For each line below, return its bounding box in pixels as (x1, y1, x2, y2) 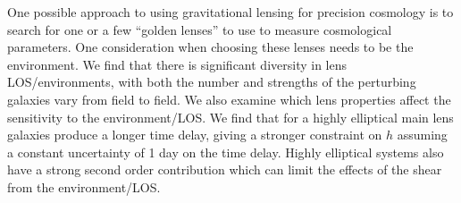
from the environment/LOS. (7, 177, 161, 196)
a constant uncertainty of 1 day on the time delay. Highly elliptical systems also (7, 142, 444, 161)
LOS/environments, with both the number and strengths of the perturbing (7, 72, 416, 91)
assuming (397, 125, 448, 144)
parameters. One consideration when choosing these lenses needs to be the (7, 38, 414, 56)
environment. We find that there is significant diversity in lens (7, 55, 348, 73)
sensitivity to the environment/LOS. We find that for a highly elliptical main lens (7, 107, 454, 126)
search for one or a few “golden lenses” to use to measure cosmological (7, 20, 392, 38)
